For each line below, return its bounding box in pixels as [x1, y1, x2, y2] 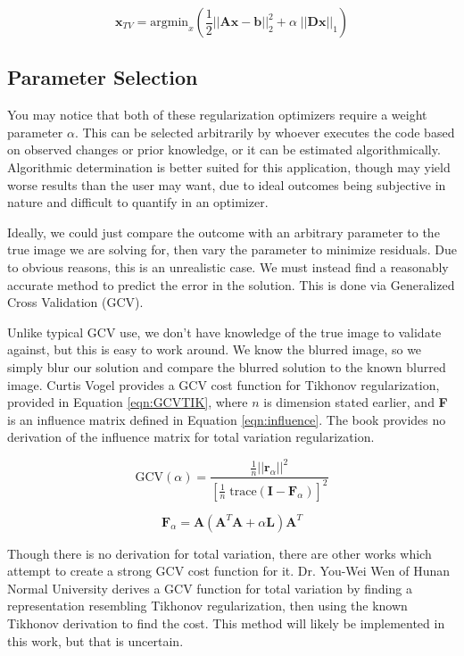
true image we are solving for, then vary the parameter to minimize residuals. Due [7, 240, 457, 259]
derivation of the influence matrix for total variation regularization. [7, 428, 375, 446]
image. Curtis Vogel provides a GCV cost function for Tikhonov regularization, [7, 375, 440, 394]
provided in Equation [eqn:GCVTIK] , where [7, 393, 248, 411]
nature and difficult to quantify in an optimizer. [7, 193, 269, 212]
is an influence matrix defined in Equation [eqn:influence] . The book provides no [7, 410, 446, 428]
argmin [150, 16, 189, 29]
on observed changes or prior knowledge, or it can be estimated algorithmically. [7, 140, 441, 159]
